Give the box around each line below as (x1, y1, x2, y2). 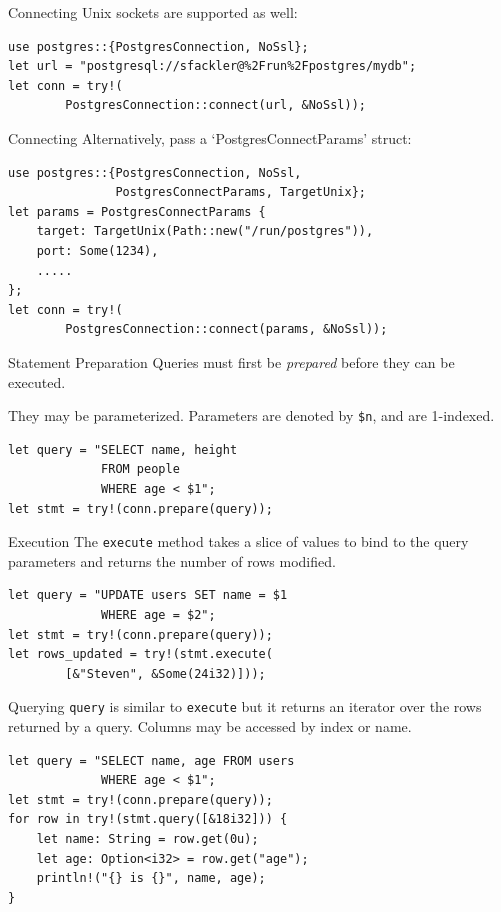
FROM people (101, 462, 180, 477)
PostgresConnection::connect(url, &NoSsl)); (65, 98, 366, 113)
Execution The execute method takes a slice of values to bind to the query (8, 531, 469, 552)
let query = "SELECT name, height (8, 442, 238, 457)
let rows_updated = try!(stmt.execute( (8, 647, 273, 662)
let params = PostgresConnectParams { (8, 204, 266, 219)
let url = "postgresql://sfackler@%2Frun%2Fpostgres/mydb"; (8, 59, 417, 74)
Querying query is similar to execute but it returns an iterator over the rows (8, 696, 482, 717)
